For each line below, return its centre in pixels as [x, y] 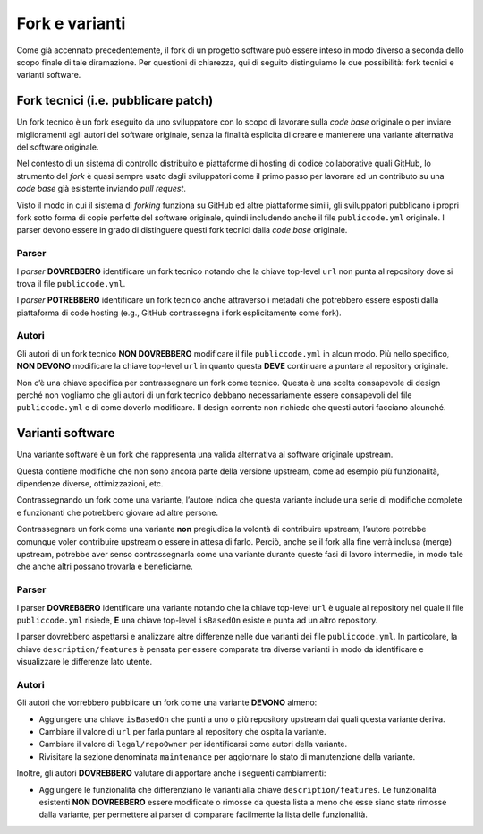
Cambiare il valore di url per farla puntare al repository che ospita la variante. [182, 732]
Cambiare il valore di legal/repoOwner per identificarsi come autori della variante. [193, 744]
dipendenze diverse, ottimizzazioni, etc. [90, 484]
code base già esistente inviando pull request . [102, 189]
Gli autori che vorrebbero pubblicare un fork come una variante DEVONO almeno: [167, 702]
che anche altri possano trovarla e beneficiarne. [105, 567]
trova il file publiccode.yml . [71, 283]
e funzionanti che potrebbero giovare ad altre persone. [118, 512]
